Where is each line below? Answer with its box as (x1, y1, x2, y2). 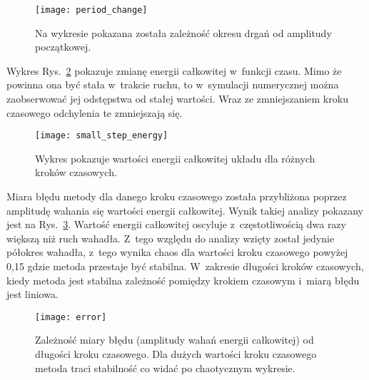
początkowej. (35, 39, 91, 54)
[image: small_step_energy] (35, 130, 168, 141)
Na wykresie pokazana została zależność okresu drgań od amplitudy (35, 25, 332, 40)
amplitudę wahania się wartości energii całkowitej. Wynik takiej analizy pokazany (6, 202, 364, 217)
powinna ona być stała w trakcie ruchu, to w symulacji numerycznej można (6, 77, 339, 92)
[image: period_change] (35, 5, 148, 15)
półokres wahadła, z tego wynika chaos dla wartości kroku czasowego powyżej (6, 245, 348, 260)
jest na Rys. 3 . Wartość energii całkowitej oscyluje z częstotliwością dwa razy (6, 217, 346, 232)
